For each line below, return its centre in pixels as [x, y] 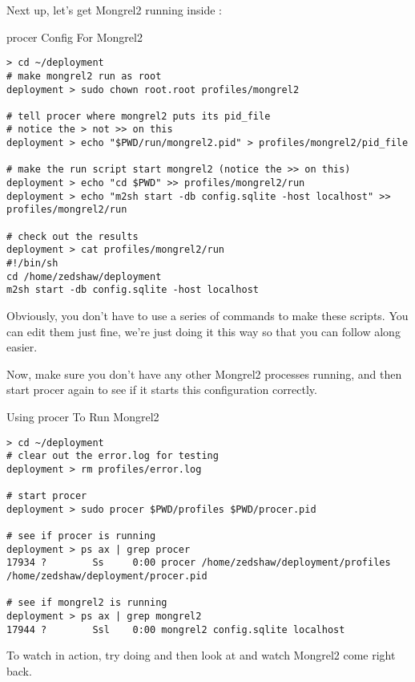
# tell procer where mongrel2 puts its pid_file [139, 116]
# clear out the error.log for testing [113, 456]
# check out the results [73, 236]
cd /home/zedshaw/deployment [84, 276]
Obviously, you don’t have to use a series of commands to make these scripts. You [207, 315]
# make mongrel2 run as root [84, 76]
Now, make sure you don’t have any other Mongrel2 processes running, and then [204, 373]
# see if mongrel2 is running [87, 603]
